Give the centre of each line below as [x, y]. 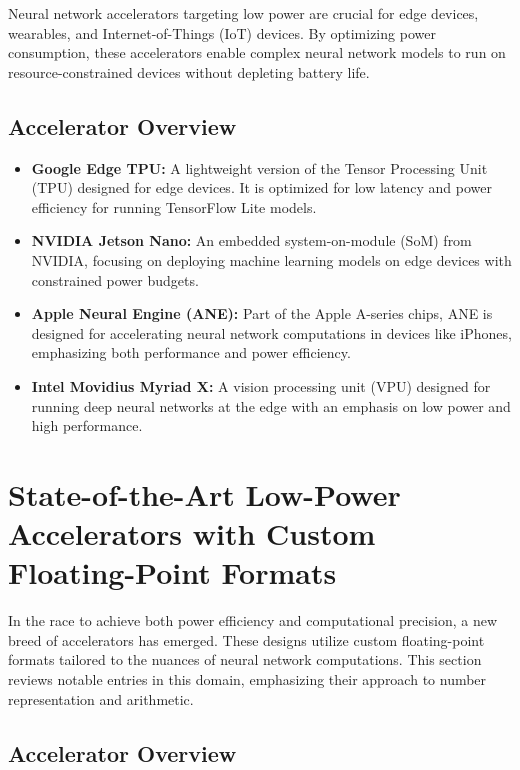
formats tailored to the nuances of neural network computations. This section [245, 659]
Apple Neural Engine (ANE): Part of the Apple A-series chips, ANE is [262, 313]
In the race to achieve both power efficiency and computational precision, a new [252, 620]
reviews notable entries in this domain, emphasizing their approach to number [247, 678]
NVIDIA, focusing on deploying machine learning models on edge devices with [271, 259]
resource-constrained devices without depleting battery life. [189, 71]
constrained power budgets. [115, 279]
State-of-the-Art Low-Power [204, 493]
